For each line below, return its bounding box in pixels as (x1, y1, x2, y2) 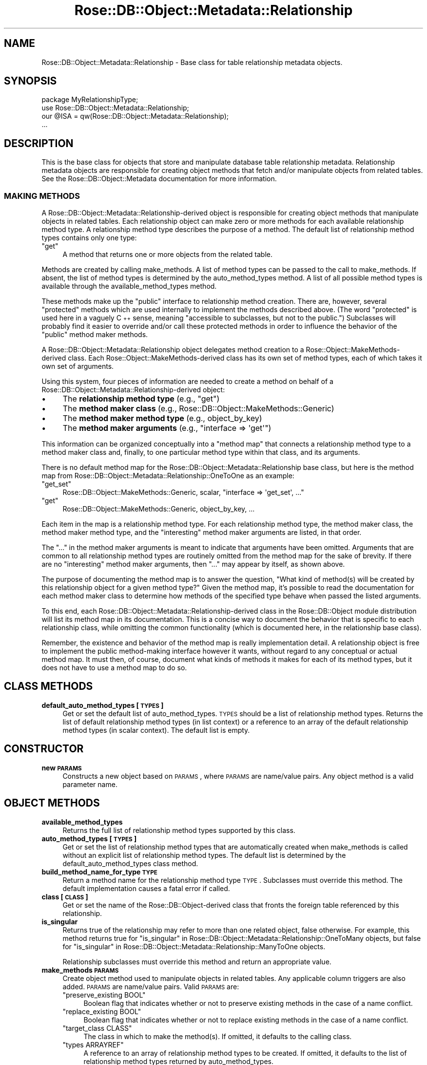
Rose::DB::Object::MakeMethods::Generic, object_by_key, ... (62, 505, 255, 513)
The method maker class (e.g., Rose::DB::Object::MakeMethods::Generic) (62, 404, 334, 414)
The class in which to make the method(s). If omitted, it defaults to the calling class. (83, 1032, 352, 1041)
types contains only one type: (41, 234, 137, 242)
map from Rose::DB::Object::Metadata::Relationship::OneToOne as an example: (41, 471, 294, 480)
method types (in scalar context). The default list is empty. (62, 725, 250, 734)
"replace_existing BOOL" (62, 1007, 141, 1016)
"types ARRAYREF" (62, 1040, 124, 1049)
